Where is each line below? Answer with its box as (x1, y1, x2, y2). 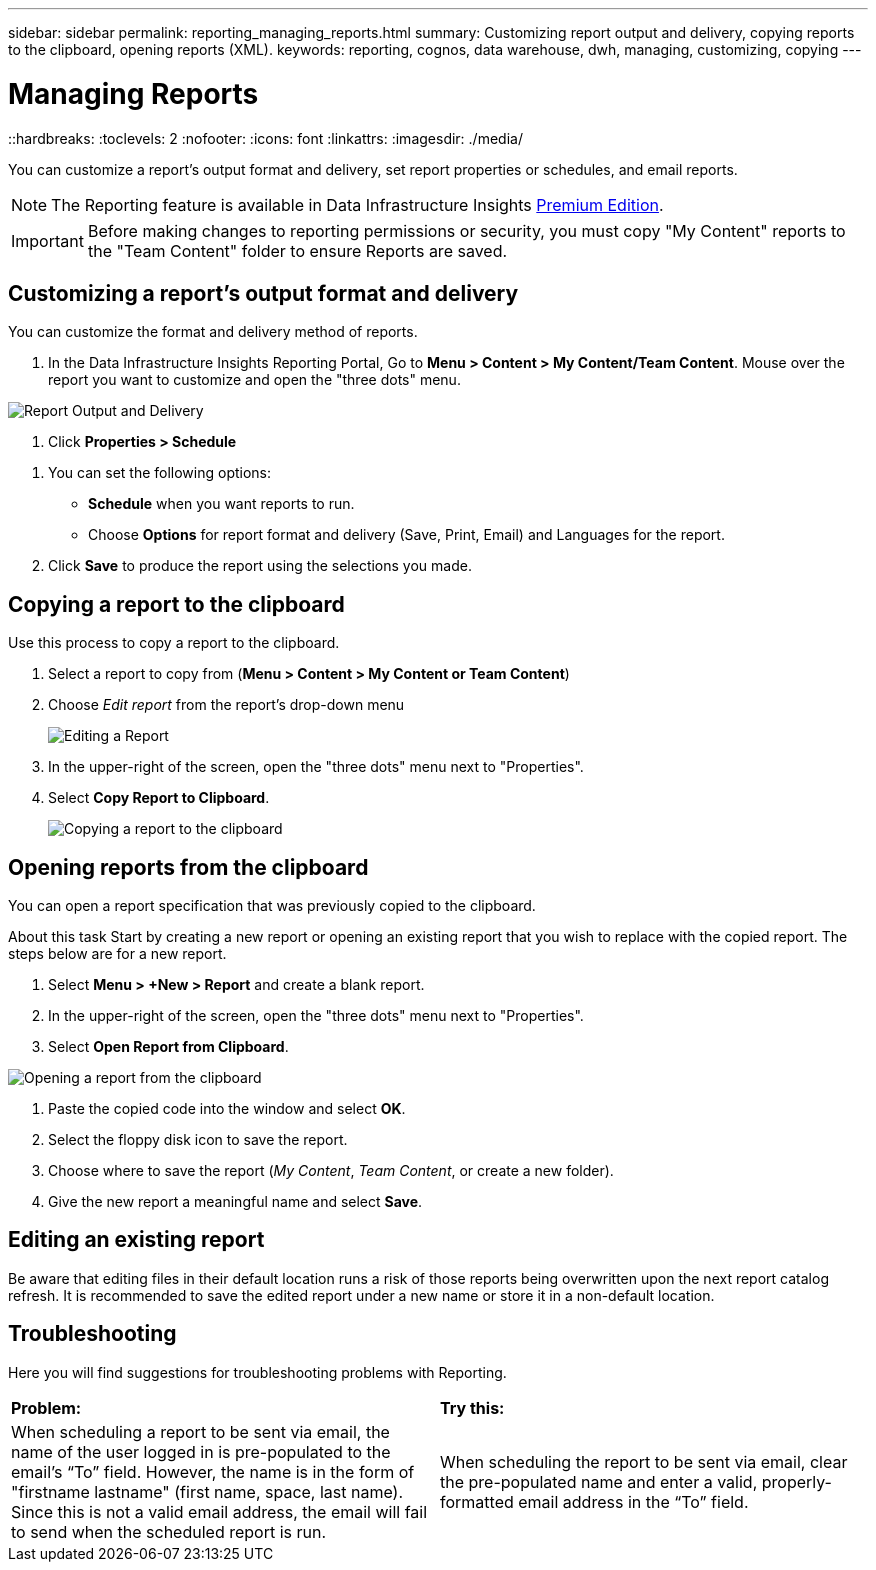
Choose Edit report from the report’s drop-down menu (48, 696, 405, 714)
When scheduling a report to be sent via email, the (11, 1421, 390, 1442)
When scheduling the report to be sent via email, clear (440, 1451, 848, 1472)
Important (11, 230, 84, 251)
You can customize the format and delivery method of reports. (8, 323, 418, 341)
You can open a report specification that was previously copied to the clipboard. (8, 897, 536, 915)
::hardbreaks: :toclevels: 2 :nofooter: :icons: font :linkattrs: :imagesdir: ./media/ (8, 129, 523, 147)
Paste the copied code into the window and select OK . (48, 1100, 406, 1118)
